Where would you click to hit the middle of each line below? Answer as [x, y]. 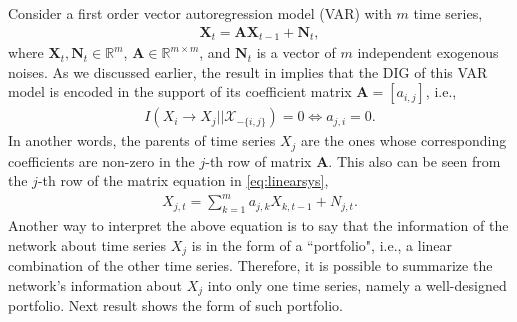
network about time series [87, 244]
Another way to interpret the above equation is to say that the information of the [258, 225]
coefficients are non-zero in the [101, 160]
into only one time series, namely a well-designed [357, 284]
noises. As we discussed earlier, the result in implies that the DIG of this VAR [248, 71]
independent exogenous [428, 52]
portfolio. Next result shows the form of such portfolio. [175, 305]
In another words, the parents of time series [142, 140]
